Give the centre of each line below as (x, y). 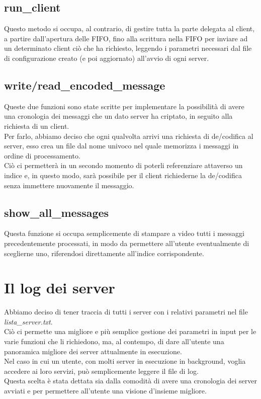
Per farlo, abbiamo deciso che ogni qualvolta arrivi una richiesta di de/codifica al (129, 136)
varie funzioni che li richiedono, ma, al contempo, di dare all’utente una (114, 341)
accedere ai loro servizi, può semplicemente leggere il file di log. (101, 371)
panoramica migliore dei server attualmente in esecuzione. (93, 351)
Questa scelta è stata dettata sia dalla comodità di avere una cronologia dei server (130, 381)
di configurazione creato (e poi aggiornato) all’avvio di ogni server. (107, 58)
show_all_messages (57, 212)
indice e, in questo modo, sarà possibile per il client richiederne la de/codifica (123, 175)
